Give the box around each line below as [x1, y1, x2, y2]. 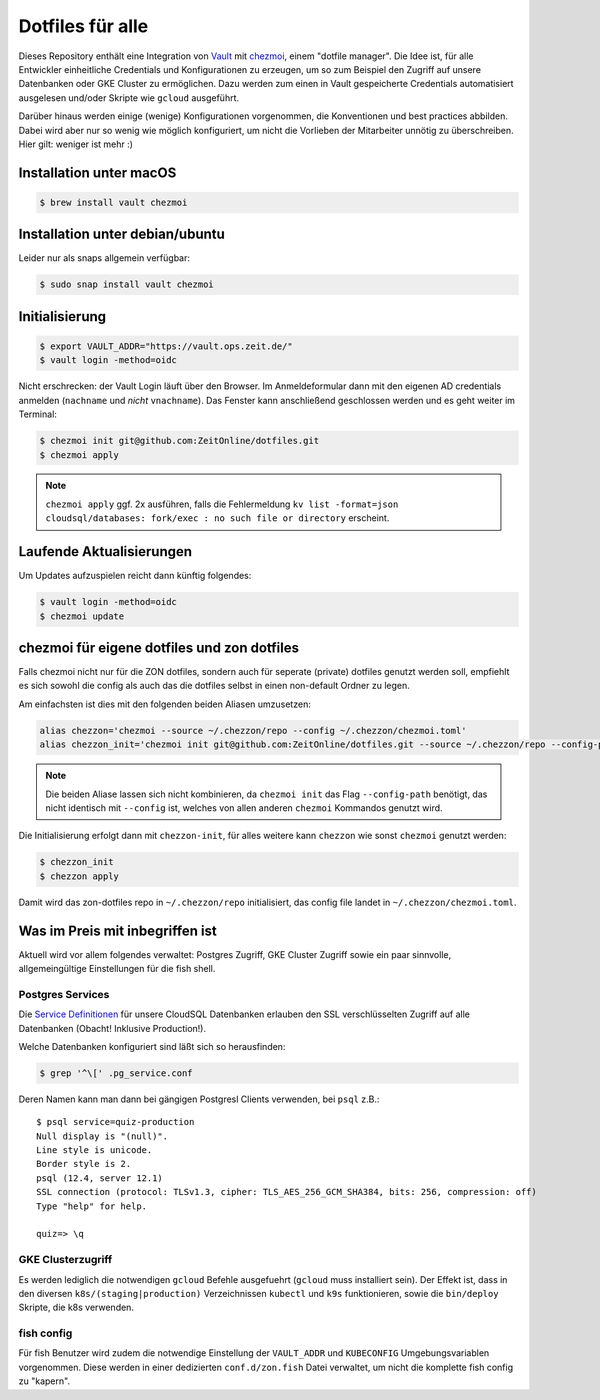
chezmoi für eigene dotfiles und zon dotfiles [18, 639, 300, 656]
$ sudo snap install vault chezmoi [39, 279, 214, 290]
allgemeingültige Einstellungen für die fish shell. [18, 963, 216, 975]
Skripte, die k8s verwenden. [18, 1301, 135, 1314]
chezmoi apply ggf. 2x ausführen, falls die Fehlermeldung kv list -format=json [45, 498, 399, 510]
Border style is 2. [36, 1158, 132, 1170]
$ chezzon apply [39, 870, 120, 882]
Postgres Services [18, 987, 110, 1001]
